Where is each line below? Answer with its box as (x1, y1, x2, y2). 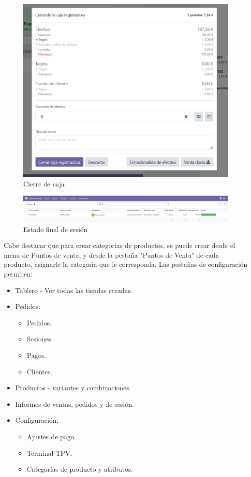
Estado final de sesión (23, 224, 88, 234)
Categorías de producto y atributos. (27, 464, 133, 474)
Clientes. (27, 366, 53, 376)
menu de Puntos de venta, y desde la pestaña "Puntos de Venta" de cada (4, 249, 219, 260)
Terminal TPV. (27, 447, 73, 458)
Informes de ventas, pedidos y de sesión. (15, 399, 134, 409)
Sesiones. (27, 334, 53, 344)
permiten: (4, 269, 32, 279)
